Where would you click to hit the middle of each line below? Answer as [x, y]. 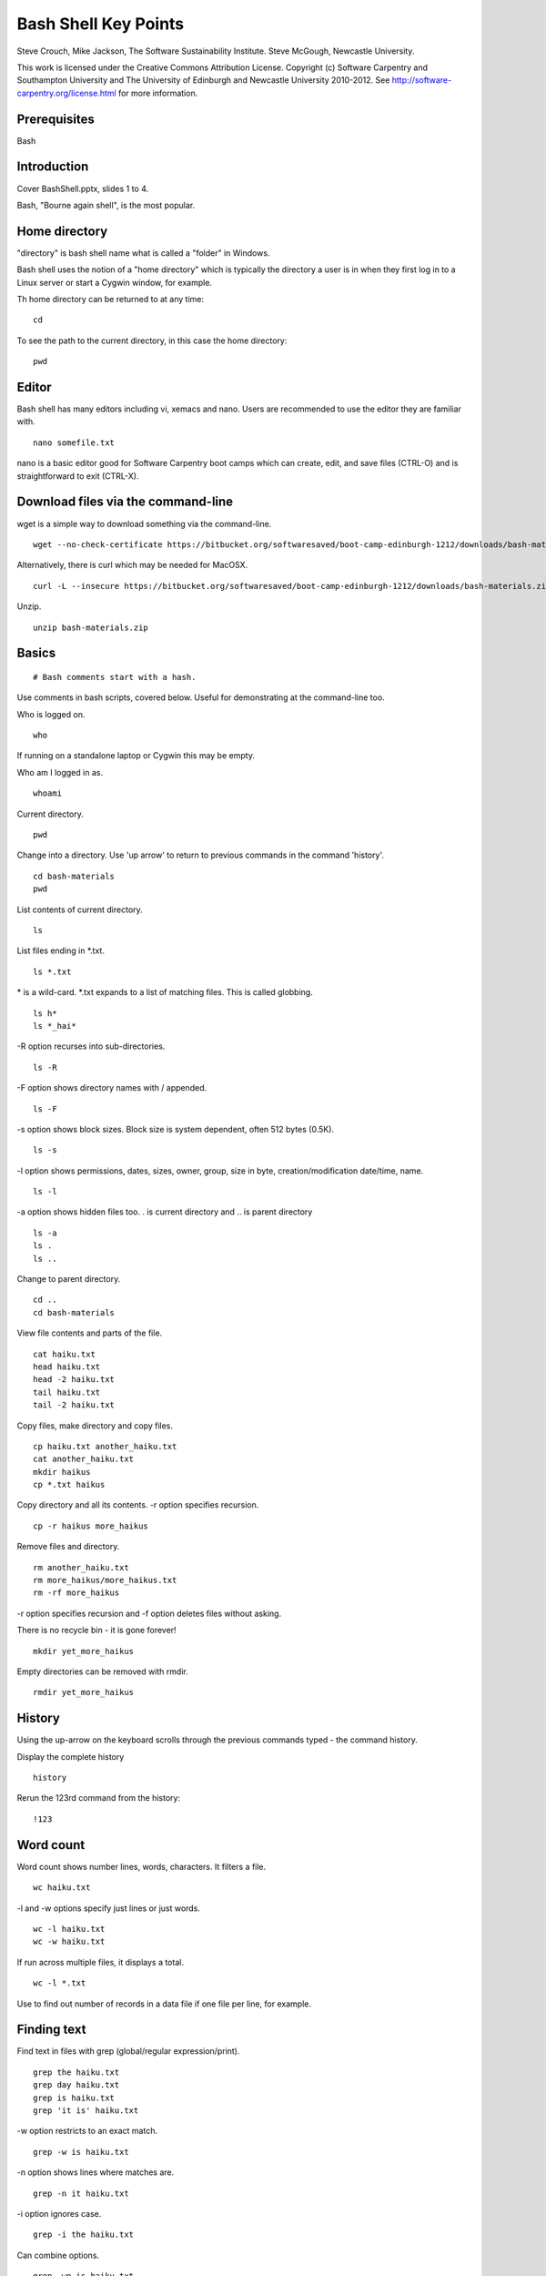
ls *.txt [52, 971]
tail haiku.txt [67, 1392]
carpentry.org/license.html [67, 93]
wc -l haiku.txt [69, 1929]
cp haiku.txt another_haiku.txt [105, 1446]
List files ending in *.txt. [61, 950]
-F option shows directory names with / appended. [112, 1088]
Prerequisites [56, 119]
